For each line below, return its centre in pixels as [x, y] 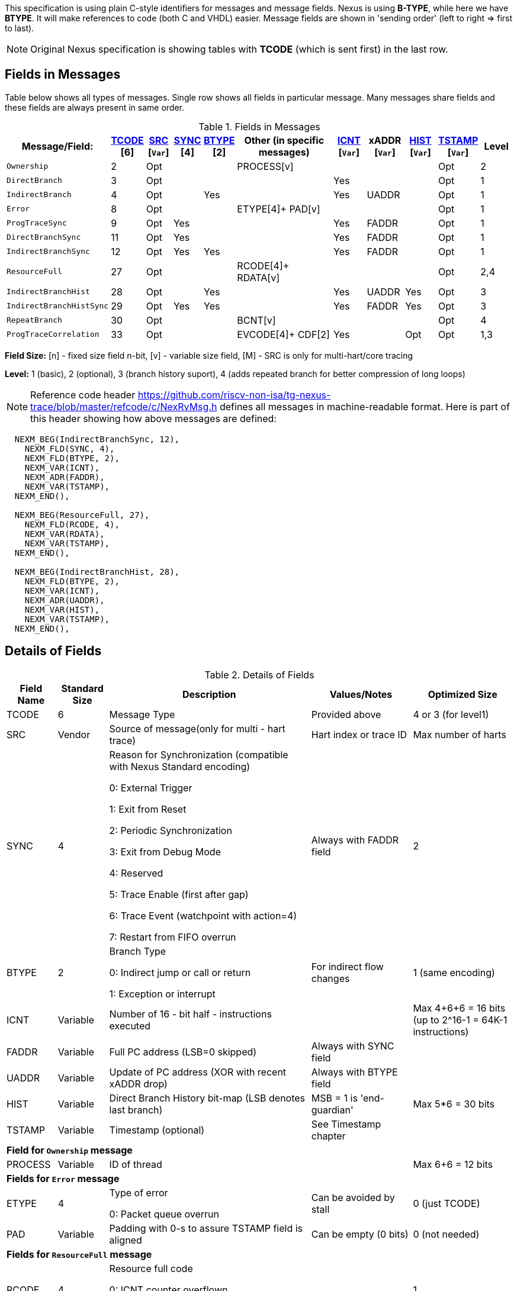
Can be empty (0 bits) [360, 1234]
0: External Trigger [151, 788]
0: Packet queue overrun [164, 1214]
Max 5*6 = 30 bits [454, 1104]
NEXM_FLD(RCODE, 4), [72, 524]
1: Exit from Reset [148, 809]
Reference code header [83, 395]
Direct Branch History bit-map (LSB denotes [207, 1098]
